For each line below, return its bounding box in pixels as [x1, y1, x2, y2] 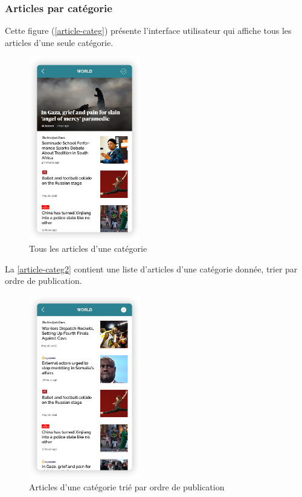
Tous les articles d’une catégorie [29, 242, 147, 255]
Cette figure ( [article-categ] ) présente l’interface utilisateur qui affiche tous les [5, 24, 292, 37]
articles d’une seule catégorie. [5, 36, 114, 48]
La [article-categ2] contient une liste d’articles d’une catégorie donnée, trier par [5, 262, 298, 275]
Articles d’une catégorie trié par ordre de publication [29, 480, 225, 493]
